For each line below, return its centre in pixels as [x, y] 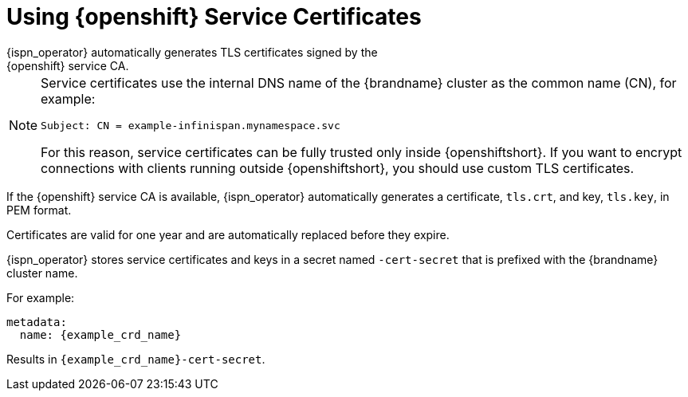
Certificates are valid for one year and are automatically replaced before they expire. [228, 234]
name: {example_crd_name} [100, 334]
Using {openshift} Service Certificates [214, 17]
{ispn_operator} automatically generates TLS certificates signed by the [192, 52]
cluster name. [42, 273]
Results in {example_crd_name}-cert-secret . [136, 359]
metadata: [37, 322]
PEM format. [39, 210]
